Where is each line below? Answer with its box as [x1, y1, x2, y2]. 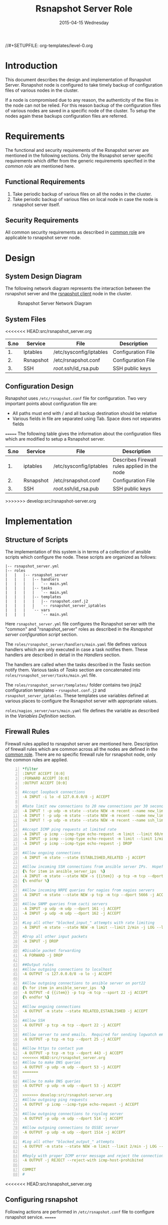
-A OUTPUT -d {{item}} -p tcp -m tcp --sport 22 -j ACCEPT [22, 990, 148, 995]
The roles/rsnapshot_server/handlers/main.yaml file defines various [5, 641, 147, 647]
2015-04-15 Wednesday [59, 20, 109, 26]
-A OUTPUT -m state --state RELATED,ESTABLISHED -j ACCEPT [22, 1008, 148, 1014]
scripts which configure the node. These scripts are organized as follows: [5, 554, 156, 560]
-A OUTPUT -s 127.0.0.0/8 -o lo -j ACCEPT [22, 971, 112, 976]
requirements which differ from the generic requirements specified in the [5, 157, 155, 163]
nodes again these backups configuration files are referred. [5, 113, 128, 119]
